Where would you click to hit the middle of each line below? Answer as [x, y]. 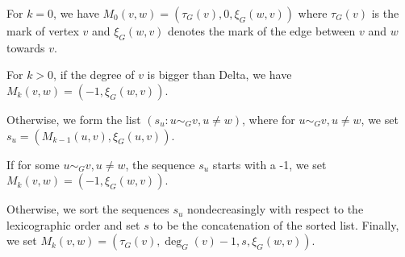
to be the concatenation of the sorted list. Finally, [276, 224]
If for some [33, 164]
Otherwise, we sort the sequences [88, 209]
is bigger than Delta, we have [219, 75]
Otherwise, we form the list [74, 119]
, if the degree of [94, 75]
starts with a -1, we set [269, 164]
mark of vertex [43, 31]
